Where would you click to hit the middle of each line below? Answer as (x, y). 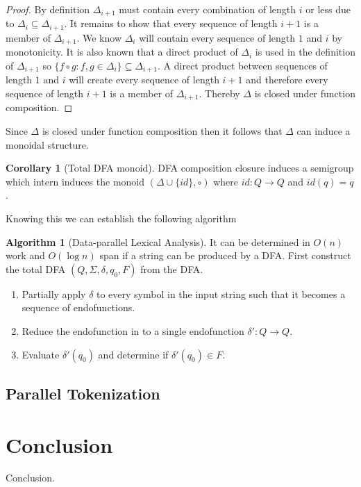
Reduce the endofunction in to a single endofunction (133, 330)
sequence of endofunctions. (78, 307)
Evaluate (41, 354)
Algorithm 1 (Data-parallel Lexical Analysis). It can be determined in (158, 241)
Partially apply (54, 294)
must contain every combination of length (208, 9)
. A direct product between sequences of (243, 65)
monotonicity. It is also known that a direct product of (122, 52)
